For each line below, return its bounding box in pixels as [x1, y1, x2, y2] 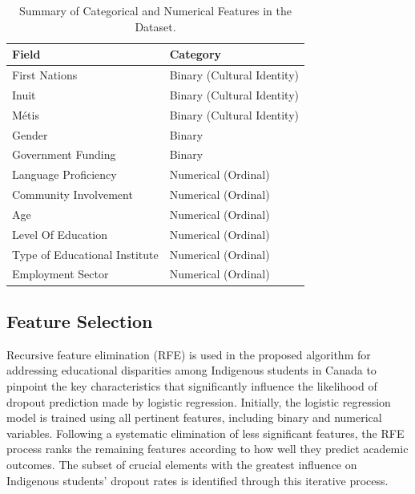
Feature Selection [6, 308, 153, 333]
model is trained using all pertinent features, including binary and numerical [6, 409, 382, 426]
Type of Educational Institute [12, 245, 159, 262]
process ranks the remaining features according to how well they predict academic [6, 440, 409, 457]
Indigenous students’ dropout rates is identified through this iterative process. [6, 472, 389, 488]
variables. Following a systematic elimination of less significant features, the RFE [6, 424, 405, 441]
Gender [12, 126, 48, 143]
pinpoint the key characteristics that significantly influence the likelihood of [6, 377, 377, 394]
